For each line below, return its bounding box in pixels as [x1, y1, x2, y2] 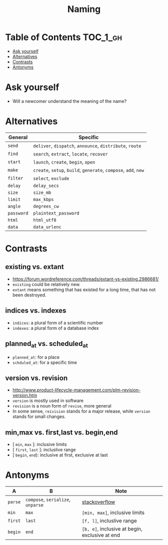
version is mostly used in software [12, 397, 84, 403]
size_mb [33, 189, 51, 195]
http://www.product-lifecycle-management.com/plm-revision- [12, 387, 141, 393]
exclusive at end [81, 531, 120, 538]
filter [7, 175, 23, 181]
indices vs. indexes [5, 306, 66, 315]
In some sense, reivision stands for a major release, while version [12, 408, 151, 414]
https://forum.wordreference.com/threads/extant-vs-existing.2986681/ [12, 276, 159, 282]
